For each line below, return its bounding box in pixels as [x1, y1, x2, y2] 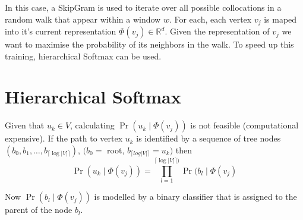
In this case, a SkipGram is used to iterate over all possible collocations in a [5, 1, 282, 13]
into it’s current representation [5, 25, 116, 37]
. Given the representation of [165, 25, 270, 37]
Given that [5, 119, 45, 131]
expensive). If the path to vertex [5, 132, 123, 144]
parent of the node [5, 203, 72, 216]
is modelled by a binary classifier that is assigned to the [94, 190, 297, 203]
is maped [264, 12, 297, 25]
